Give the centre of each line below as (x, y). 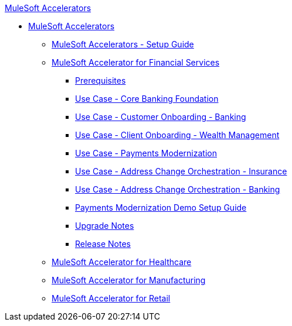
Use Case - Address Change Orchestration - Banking (178, 189)
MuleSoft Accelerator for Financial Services (136, 62)
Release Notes (103, 244)
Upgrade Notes (105, 226)
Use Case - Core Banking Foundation (147, 99)
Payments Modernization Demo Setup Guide (161, 207)
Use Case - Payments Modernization (146, 153)
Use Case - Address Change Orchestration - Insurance (181, 171)
